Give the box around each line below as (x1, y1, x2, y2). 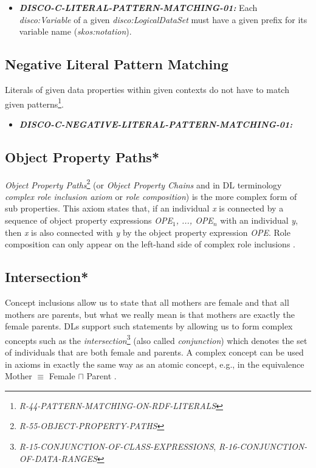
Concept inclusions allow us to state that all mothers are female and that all (5, 296, 289, 309)
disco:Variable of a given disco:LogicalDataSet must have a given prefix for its (19, 13, 307, 26)
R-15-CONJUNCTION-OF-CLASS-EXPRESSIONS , (19, 440, 216, 453)
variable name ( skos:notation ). (19, 25, 132, 38)
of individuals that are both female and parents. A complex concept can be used (5, 346, 304, 359)
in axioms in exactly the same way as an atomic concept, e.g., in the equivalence (5, 357, 304, 370)
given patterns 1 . (5, 95, 64, 110)
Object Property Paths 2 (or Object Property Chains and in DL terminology (5, 176, 282, 191)
